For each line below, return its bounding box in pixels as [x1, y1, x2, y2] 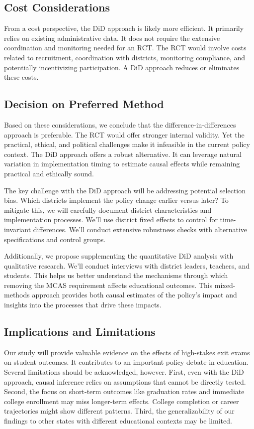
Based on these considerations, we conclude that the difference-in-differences [4, 119, 236, 130]
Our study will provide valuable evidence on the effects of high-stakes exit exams [4, 347, 250, 357]
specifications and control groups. [4, 234, 106, 244]
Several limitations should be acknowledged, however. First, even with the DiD [4, 367, 244, 377]
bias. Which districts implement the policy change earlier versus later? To [4, 195, 229, 205]
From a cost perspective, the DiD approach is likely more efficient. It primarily [4, 23, 244, 33]
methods [4, 289, 30, 300]
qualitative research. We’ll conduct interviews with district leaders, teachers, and [4, 260, 250, 271]
